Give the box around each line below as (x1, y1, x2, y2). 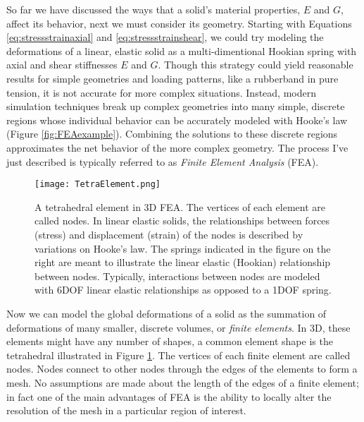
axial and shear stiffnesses (6, 57, 118, 72)
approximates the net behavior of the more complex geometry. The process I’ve (6, 140, 349, 155)
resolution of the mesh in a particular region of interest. (6, 403, 246, 418)
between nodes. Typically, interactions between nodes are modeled (34, 268, 320, 283)
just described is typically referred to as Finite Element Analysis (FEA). (6, 154, 319, 169)
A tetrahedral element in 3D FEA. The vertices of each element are (34, 199, 325, 214)
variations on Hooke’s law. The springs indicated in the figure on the (34, 241, 331, 255)
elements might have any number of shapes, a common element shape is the (6, 334, 333, 349)
